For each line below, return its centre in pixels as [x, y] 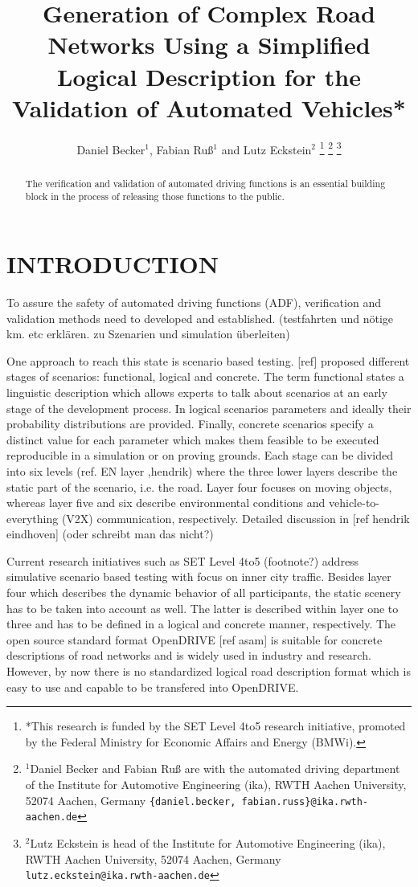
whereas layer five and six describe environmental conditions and [166, 503]
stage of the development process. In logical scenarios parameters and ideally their [209, 408]
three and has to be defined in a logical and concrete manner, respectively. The [201, 624]
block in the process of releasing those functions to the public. [155, 196]
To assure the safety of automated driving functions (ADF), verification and [194, 302]
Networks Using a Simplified [209, 45]
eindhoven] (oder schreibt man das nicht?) [110, 534]
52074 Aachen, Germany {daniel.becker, [131, 800]
